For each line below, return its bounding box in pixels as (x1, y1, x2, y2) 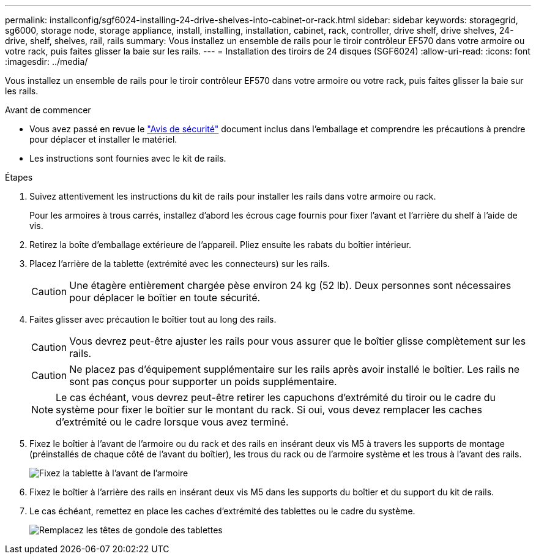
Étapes (5, 172, 33, 182)
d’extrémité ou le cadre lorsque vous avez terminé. (56, 416, 289, 428)
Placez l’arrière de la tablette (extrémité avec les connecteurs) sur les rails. (29, 258, 330, 269)
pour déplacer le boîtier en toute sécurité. (69, 291, 261, 304)
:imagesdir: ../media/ (5, 56, 88, 67)
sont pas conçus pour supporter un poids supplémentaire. (69, 375, 337, 388)
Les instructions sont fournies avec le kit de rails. (29, 153, 226, 163)
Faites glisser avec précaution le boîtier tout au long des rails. (29, 314, 277, 325)
